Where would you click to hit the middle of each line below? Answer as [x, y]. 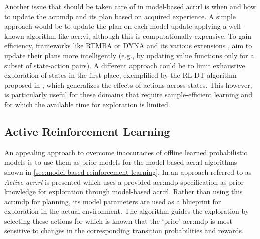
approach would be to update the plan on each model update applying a [115, 26]
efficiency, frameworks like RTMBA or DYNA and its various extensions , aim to [128, 46]
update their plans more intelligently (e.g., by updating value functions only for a [129, 55]
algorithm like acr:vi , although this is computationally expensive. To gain [139, 36]
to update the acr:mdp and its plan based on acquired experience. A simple [120, 16]
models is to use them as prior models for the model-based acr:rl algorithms [121, 162]
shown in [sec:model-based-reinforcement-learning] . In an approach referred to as [128, 172]
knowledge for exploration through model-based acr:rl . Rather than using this [123, 192]
